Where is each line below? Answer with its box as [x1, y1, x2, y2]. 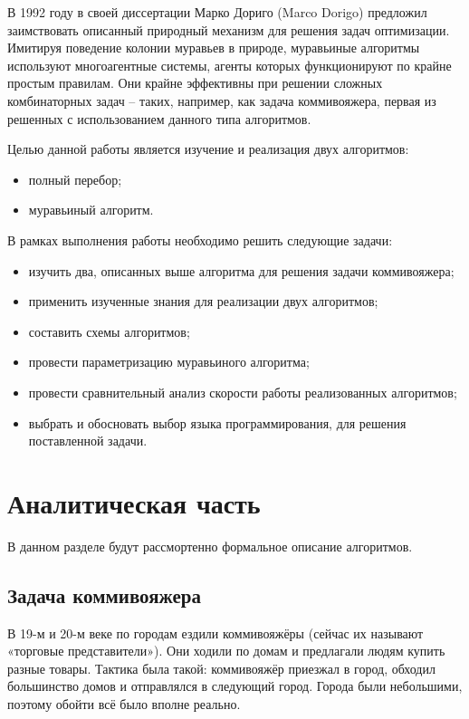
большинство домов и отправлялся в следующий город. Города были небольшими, [7, 676, 463, 695]
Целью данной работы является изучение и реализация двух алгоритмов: [7, 139, 409, 158]
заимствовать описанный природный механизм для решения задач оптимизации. [7, 20, 450, 39]
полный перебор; [28, 169, 122, 188]
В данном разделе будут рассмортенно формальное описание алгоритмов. [7, 536, 413, 555]
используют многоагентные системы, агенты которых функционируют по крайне [7, 55, 452, 74]
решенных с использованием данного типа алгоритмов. [7, 109, 311, 128]
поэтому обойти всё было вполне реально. [7, 694, 241, 713]
